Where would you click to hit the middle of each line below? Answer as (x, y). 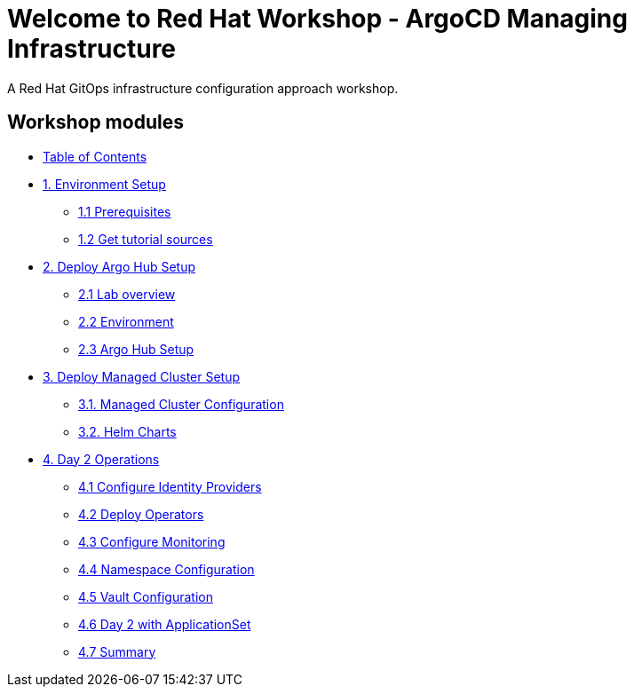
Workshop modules (95, 122)
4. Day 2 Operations (101, 459)
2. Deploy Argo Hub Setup (119, 266)
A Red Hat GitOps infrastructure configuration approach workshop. (203, 88)
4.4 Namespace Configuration (166, 569)
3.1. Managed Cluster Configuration (181, 404)
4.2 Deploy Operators (141, 514)
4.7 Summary (117, 651)
